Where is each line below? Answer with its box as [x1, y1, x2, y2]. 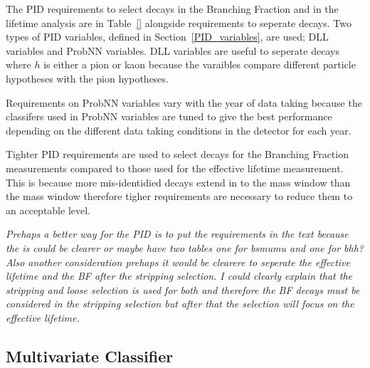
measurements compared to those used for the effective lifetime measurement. [6, 160, 344, 175]
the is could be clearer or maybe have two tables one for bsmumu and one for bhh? [6, 240, 364, 255]
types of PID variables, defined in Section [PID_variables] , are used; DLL [6, 29, 329, 44]
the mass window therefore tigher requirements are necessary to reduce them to [6, 189, 353, 204]
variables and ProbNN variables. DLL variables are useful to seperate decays [6, 43, 339, 58]
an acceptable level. [6, 202, 90, 217]
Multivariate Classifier [6, 345, 174, 367]
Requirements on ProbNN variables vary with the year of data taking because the [6, 95, 362, 110]
